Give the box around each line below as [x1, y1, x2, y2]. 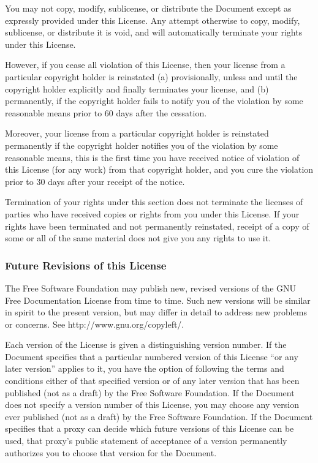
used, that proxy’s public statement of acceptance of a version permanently [5, 434, 287, 447]
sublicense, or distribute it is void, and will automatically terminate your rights [5, 26, 303, 39]
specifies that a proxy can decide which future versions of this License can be [5, 422, 294, 435]
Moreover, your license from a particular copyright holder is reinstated [5, 127, 269, 140]
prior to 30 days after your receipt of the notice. [5, 175, 185, 187]
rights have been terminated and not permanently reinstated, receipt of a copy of [5, 219, 309, 232]
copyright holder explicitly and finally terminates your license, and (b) [5, 82, 269, 95]
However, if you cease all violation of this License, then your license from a [5, 58, 286, 71]
